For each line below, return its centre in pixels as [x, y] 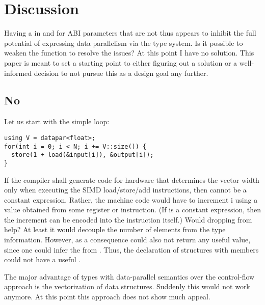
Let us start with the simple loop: [57, 121]
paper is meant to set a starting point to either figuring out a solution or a [121, 62]
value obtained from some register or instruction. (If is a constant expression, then [132, 210]
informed [18, 73]
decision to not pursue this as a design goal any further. [121, 73]
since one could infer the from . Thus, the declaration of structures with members [131, 249]
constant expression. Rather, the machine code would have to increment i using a [131, 199]
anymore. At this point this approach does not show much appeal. [107, 297]
